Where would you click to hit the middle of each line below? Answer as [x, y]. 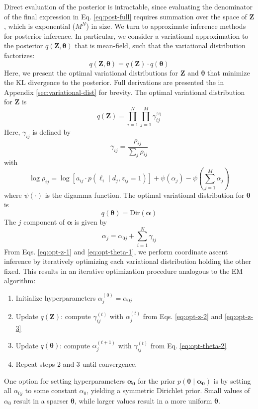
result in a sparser [41, 400]
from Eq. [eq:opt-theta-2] [188, 345]
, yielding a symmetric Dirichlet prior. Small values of [168, 390]
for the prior [157, 380]
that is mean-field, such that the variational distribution [160, 45]
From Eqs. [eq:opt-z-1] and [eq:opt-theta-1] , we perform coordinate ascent [116, 251]
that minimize [229, 72]
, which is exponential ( [40, 26]
